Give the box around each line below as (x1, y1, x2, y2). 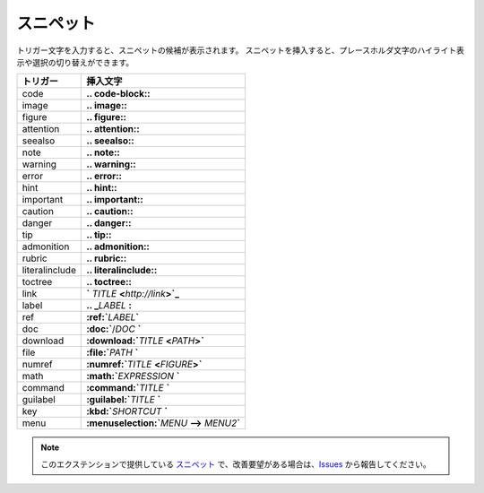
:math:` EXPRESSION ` (86, 370, 180, 383)
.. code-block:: (86, 88, 151, 100)
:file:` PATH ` (86, 346, 139, 359)
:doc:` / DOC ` (86, 323, 142, 335)
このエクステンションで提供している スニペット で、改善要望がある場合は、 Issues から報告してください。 (40, 458, 431, 470)
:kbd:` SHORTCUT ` (86, 405, 168, 418)
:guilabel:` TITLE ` (86, 394, 161, 406)
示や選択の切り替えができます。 (16, 56, 134, 67)
